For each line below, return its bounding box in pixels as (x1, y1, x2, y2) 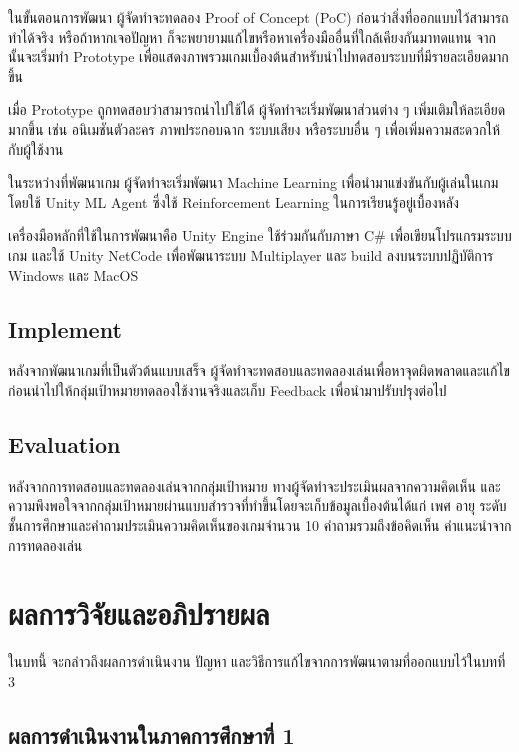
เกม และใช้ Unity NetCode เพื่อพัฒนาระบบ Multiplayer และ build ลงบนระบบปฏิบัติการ (8, 244, 494, 265)
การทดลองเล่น (8, 534, 83, 555)
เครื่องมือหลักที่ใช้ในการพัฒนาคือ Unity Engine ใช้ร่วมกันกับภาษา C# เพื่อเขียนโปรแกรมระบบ (8, 225, 512, 246)
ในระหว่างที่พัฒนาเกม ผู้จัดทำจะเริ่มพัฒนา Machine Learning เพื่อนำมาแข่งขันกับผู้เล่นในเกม (8, 172, 499, 193)
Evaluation (8, 428, 121, 459)
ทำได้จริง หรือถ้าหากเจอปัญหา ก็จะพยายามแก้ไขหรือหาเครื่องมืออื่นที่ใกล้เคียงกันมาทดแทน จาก (8, 26, 496, 47)
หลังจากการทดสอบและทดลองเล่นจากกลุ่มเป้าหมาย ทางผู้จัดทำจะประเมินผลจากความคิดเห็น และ (8, 475, 501, 496)
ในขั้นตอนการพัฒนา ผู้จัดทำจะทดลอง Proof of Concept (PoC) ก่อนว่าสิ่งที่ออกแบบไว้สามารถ (8, 7, 509, 27)
